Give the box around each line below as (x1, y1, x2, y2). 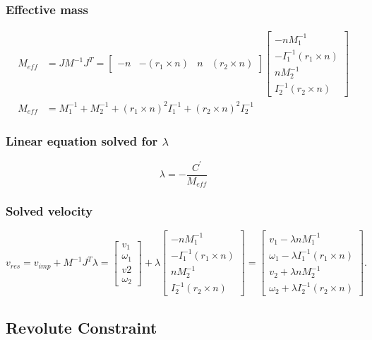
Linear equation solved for (6, 131, 158, 149)
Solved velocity (6, 201, 93, 219)
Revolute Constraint (6, 316, 157, 338)
